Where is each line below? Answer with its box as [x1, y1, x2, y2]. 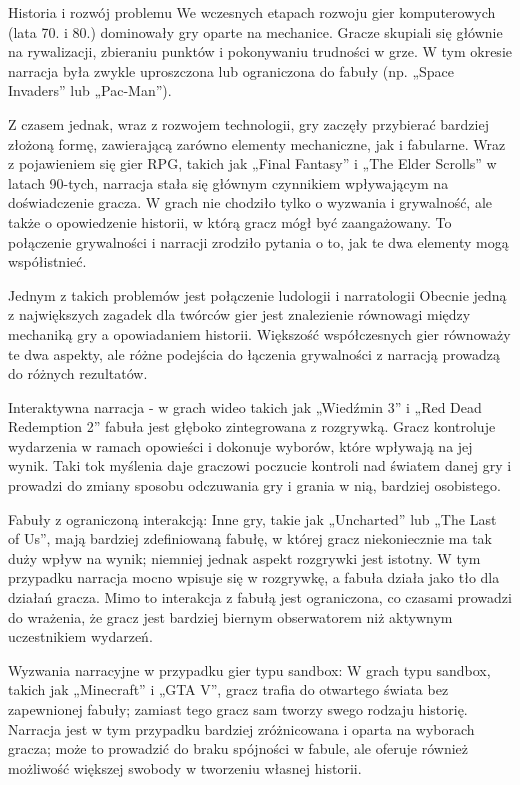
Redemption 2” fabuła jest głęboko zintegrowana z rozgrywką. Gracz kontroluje [8, 416, 496, 437]
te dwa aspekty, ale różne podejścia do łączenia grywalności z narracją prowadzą [8, 343, 500, 364]
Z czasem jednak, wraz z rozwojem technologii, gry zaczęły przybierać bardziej [8, 113, 489, 134]
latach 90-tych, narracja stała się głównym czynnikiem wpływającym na [8, 172, 449, 193]
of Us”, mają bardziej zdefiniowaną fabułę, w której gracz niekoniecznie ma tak [8, 528, 492, 549]
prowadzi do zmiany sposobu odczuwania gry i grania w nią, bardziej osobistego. [8, 475, 501, 496]
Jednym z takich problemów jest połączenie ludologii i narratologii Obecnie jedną [8, 284, 507, 305]
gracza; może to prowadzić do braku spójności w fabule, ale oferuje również [8, 738, 468, 759]
